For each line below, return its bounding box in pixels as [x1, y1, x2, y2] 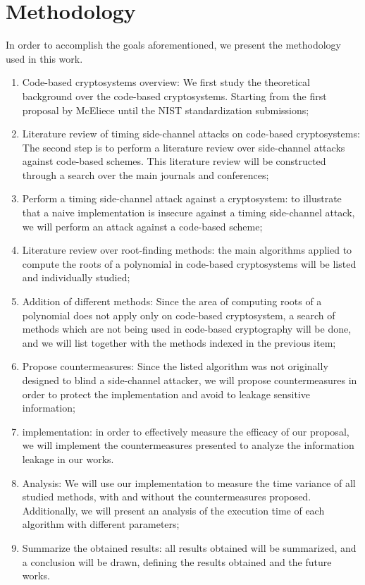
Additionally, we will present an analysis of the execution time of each [22, 503, 325, 517]
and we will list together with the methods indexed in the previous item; [22, 335, 336, 350]
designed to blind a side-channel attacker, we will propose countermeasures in [22, 373, 357, 387]
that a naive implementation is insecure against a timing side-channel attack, [22, 205, 355, 220]
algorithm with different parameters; [22, 517, 180, 531]
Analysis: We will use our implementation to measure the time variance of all [22, 475, 356, 490]
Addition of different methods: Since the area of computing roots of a [22, 294, 322, 309]
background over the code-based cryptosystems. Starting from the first [22, 88, 327, 103]
